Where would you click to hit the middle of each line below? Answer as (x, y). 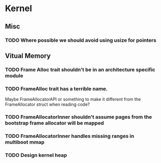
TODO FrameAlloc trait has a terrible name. (56, 89)
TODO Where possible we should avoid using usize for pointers (81, 40)
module (14, 76)
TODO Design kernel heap (36, 155)
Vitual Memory (28, 56)
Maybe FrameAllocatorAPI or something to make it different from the (73, 99)
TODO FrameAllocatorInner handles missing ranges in (70, 136)
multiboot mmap (25, 142)
